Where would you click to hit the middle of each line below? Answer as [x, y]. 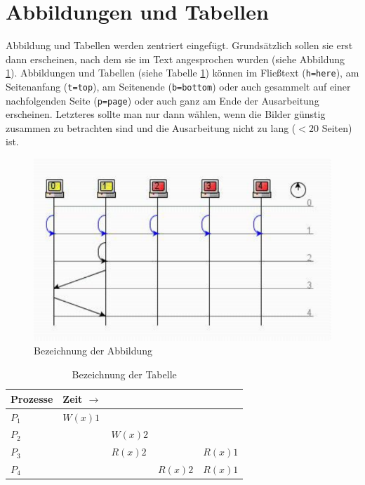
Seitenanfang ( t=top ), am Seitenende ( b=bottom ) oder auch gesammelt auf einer [178, 86]
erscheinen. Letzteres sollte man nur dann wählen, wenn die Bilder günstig [166, 114]
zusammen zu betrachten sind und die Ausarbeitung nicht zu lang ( [151, 127]
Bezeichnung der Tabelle [124, 374]
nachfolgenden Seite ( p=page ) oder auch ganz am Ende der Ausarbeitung [162, 100]
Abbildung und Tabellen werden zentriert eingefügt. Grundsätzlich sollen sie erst [179, 45]
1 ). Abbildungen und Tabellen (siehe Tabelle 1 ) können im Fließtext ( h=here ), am [182, 73]
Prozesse [32, 398]
